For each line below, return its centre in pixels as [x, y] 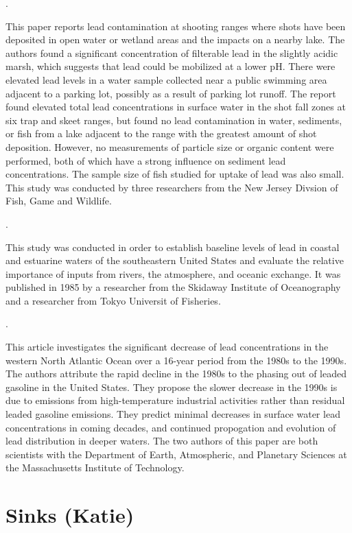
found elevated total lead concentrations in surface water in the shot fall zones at [176, 107]
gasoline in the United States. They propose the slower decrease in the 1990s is [172, 387]
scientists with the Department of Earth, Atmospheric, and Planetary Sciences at [176, 454]
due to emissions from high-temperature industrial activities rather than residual [175, 400]
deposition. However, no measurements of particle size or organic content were [170, 146]
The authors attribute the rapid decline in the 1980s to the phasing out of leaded [176, 374]
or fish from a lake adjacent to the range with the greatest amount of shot [161, 133]
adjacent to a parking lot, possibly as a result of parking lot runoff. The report [171, 93]
